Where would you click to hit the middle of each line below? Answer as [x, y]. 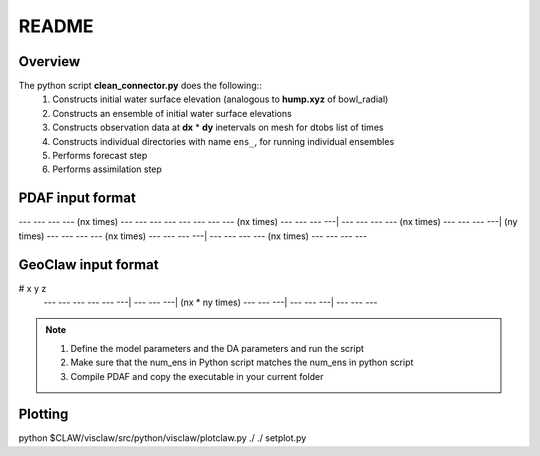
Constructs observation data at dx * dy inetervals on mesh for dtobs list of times [218, 127]
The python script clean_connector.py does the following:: [140, 86]
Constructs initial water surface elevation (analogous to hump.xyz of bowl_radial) [220, 99]
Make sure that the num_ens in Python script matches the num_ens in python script [242, 362]
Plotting [43, 414]
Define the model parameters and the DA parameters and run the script [217, 348]
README [56, 26]
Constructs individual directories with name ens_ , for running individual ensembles [223, 141]
